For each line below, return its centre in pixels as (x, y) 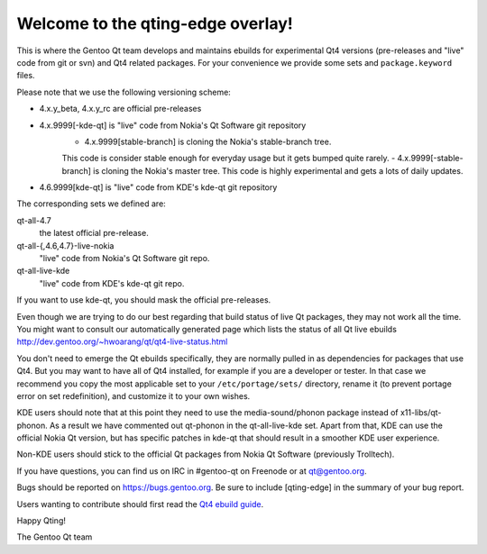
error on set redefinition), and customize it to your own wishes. (133, 395)
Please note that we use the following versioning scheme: (124, 92)
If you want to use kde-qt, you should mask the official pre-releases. (144, 300)
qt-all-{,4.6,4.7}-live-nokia (65, 245)
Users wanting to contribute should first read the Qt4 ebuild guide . (140, 504)
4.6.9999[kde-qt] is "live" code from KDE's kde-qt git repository (158, 187)
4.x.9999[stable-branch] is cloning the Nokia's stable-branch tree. (208, 141)
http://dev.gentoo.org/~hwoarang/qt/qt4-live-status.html (122, 341)
